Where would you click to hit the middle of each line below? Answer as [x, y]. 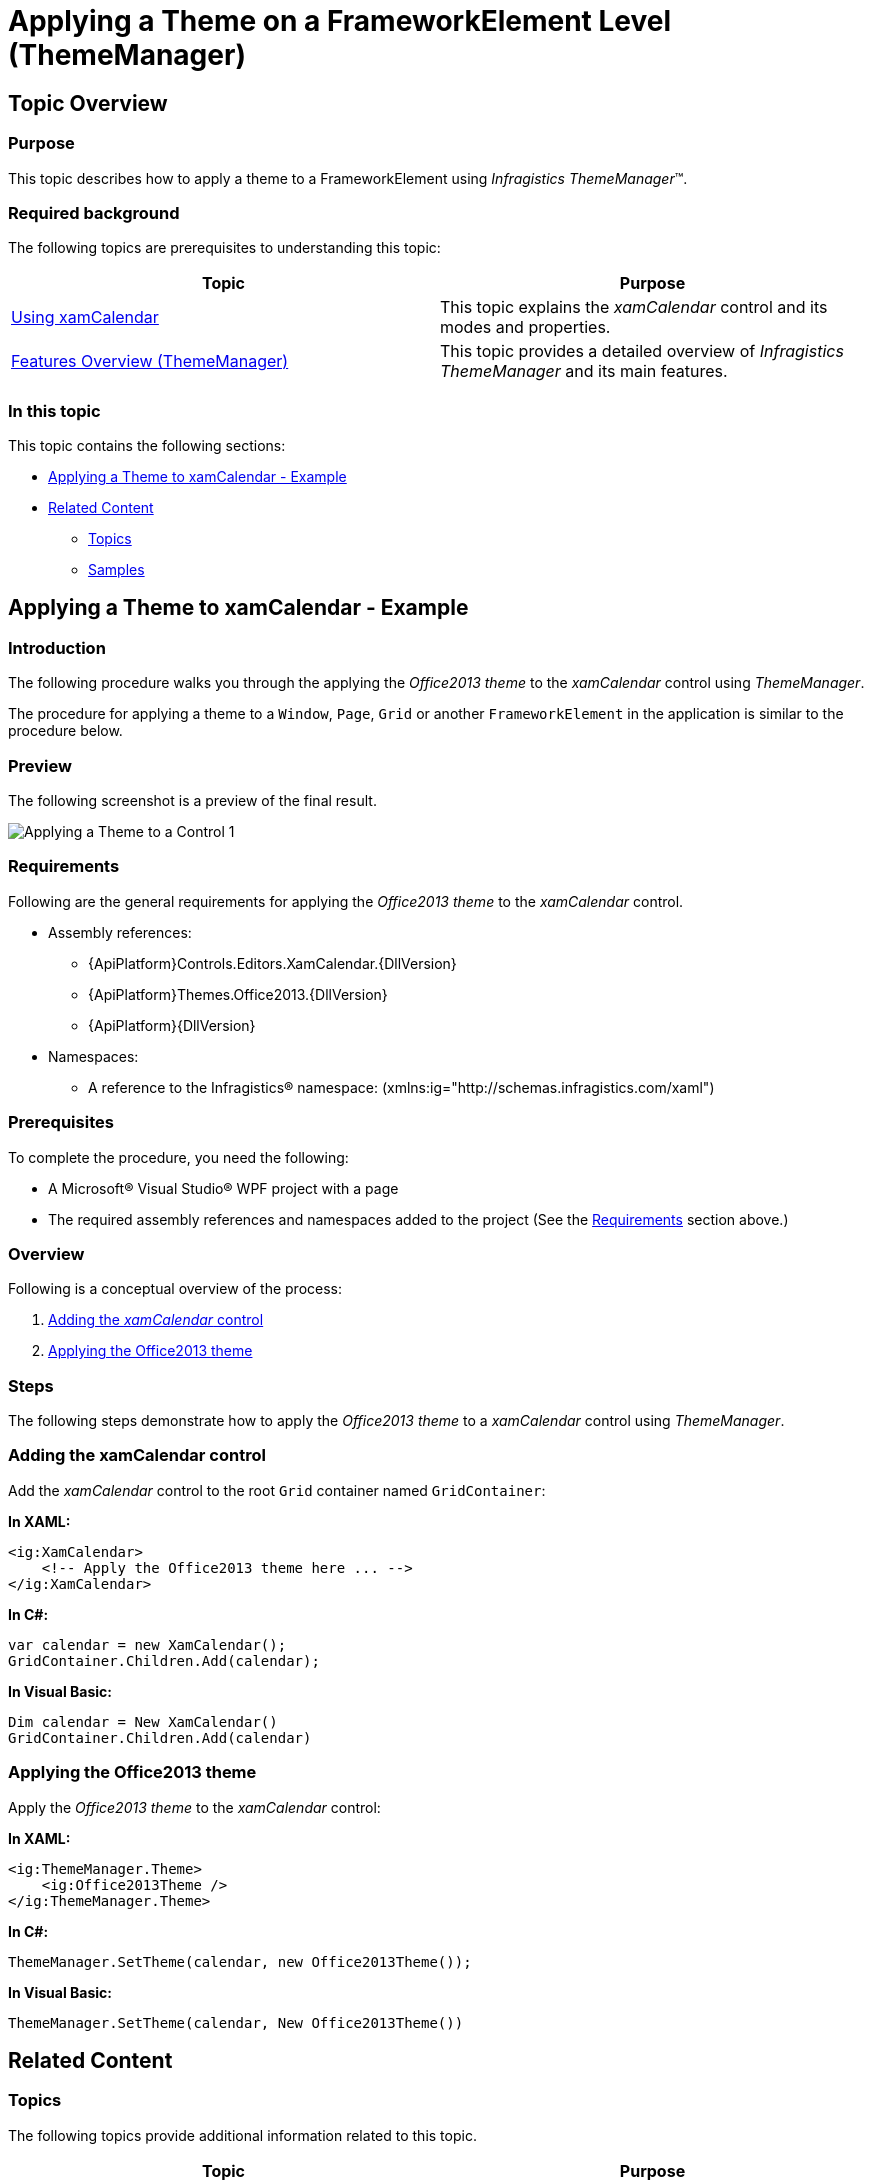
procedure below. [65, 731]
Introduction [57, 647]
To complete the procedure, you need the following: [178, 1157]
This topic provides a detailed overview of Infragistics [642, 351]
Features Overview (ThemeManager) [150, 361]
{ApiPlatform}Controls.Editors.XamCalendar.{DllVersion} [272, 963]
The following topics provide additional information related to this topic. [242, 2135]
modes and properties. [525, 327]
